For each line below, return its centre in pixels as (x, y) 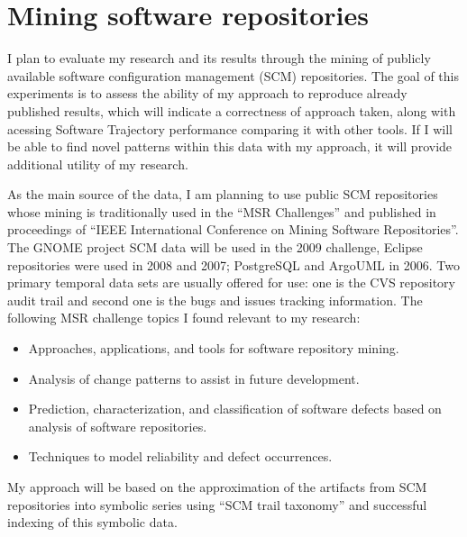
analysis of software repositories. (118, 426)
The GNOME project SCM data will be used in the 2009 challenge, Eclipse (215, 247)
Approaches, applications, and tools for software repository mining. (214, 348)
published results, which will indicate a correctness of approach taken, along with (232, 110)
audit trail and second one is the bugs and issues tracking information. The (215, 300)
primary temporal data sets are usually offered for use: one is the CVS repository (231, 282)
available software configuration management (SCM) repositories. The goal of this (233, 75)
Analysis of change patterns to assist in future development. (194, 378)
